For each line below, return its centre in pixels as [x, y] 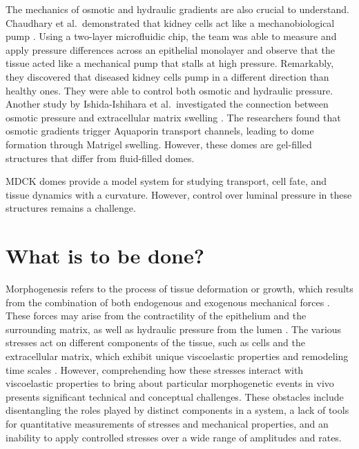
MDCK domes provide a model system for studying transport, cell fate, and [166, 181]
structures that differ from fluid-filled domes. [100, 158]
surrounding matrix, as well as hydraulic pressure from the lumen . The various [174, 329]
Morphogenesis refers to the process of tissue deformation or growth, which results [179, 289]
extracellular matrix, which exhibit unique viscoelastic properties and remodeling [177, 356]
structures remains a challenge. [71, 208]
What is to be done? [105, 256]
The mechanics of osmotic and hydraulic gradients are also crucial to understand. [177, 9]
